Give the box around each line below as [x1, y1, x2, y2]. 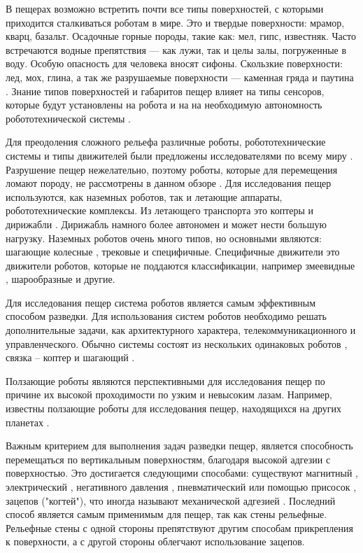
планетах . [6, 414, 50, 429]
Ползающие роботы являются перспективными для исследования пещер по [6, 373, 325, 388]
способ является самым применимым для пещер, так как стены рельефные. [6, 507, 327, 521]
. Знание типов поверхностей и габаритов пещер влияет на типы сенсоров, [6, 83, 325, 98]
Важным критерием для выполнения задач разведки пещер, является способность [6, 438, 353, 453]
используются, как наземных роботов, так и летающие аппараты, [6, 189, 283, 204]
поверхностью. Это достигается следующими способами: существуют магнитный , [6, 465, 358, 480]
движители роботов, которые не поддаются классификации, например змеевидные [6, 258, 355, 272]
